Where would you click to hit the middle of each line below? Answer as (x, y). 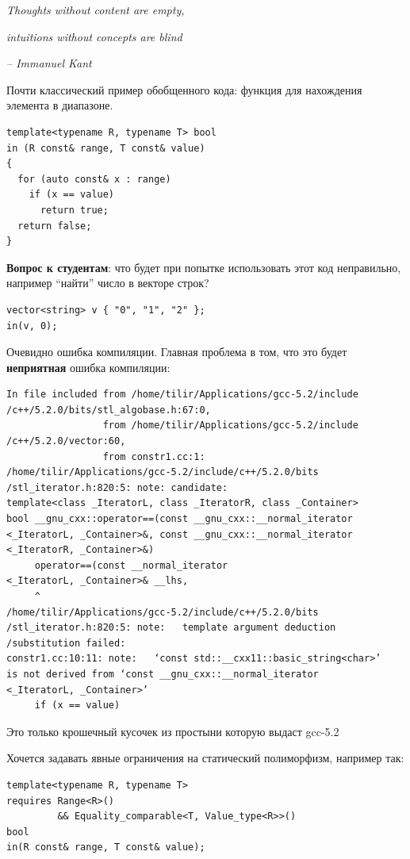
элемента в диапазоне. (60, 105)
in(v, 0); (32, 326)
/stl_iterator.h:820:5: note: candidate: (117, 487)
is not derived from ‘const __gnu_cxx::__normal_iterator (163, 674)
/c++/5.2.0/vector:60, (66, 441)
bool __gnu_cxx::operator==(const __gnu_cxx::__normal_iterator (180, 519)
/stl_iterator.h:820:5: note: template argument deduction (171, 628)
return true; (74, 210)
